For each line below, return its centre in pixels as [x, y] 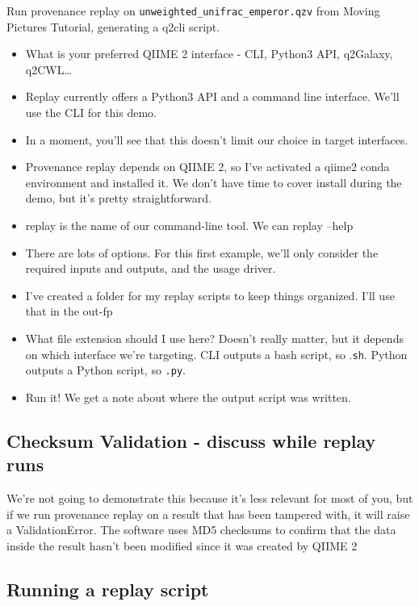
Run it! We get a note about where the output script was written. [188, 397]
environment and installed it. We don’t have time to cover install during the [214, 182]
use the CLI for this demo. [91, 113]
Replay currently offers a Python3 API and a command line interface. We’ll [212, 96]
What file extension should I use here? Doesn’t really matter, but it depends [214, 338]
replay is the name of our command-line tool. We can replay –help [189, 225]
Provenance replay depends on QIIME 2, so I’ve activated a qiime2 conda [207, 167]
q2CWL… [48, 69]
